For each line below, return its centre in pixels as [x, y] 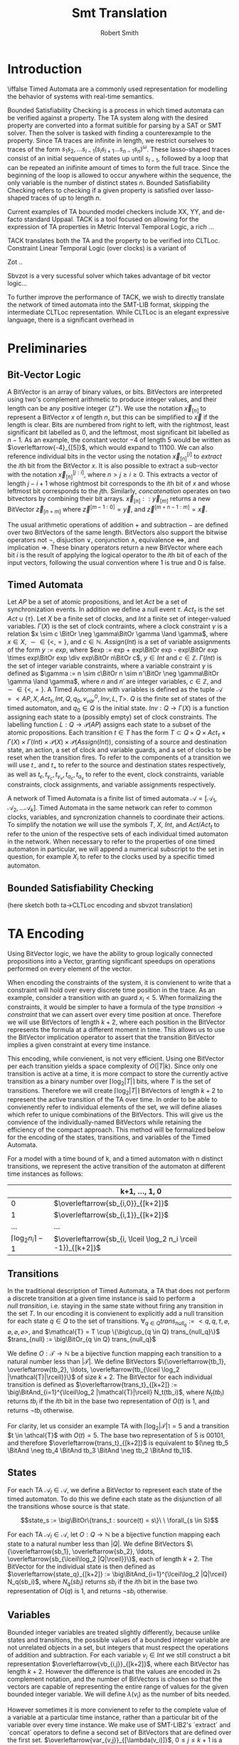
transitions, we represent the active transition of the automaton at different [116, 1166]
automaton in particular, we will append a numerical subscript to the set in [116, 849]
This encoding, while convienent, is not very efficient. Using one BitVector [116, 1058]
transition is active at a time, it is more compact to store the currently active [118, 1073]
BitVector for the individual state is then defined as [81, 1566]
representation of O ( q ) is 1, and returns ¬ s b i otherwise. [88, 1592]
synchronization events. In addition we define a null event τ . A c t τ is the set [116, 610]
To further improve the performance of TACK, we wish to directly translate [116, 297]
